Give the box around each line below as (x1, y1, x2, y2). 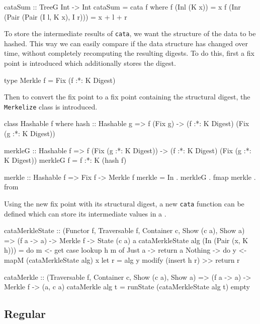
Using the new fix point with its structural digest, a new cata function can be (4, 198, 244, 209)
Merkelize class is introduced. (4, 101, 98, 112)
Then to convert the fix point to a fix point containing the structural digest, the (4, 91, 250, 102)
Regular (4, 306, 46, 321)
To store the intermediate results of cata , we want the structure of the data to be (4, 28, 256, 39)
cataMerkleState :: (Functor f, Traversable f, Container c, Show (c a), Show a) (4, 225, 245, 236)
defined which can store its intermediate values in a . (4, 208, 166, 219)
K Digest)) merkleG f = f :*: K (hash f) (4, 155, 127, 165)
